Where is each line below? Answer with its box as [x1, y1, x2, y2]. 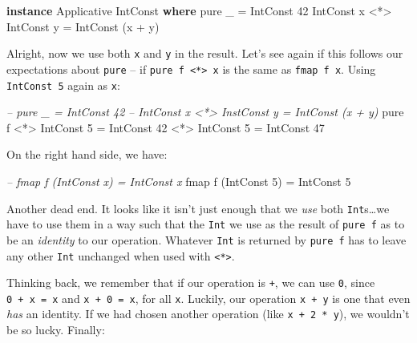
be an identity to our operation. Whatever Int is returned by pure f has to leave [6, 231, 407, 248]
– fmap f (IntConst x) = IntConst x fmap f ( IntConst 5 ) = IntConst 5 [6, 172, 351, 189]
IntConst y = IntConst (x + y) [6, 18, 160, 34]
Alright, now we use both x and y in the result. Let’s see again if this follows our [6, 45, 403, 62]
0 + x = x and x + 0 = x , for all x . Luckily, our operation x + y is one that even [6, 289, 411, 306]
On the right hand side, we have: [6, 146, 168, 163]
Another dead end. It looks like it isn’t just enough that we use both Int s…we [6, 200, 390, 216]
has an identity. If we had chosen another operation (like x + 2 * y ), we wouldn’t [6, 305, 410, 322]
